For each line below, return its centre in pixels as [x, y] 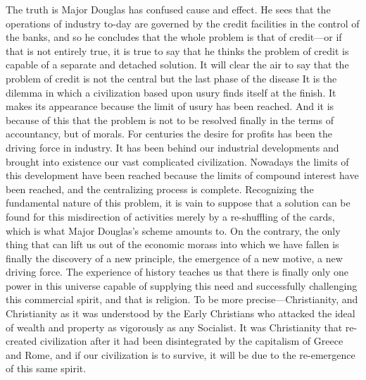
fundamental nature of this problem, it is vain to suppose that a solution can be [178, 203]
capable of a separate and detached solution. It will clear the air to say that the [177, 65]
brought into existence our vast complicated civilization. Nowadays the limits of [177, 161]
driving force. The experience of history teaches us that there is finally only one [177, 272]
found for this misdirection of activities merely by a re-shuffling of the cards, [170, 216]
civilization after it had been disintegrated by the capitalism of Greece [192, 341]
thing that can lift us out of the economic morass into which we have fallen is [172, 244]
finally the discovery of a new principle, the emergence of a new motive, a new [174, 258]
